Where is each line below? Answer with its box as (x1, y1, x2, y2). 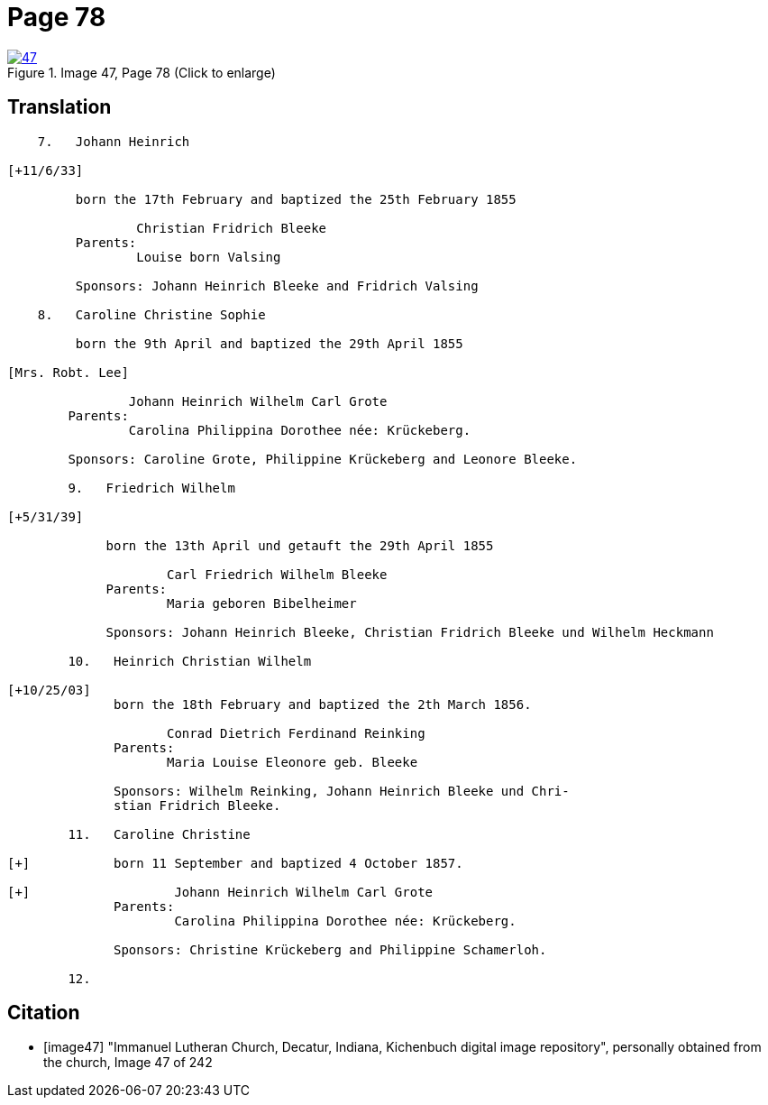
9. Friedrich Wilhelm (68, 480, 235, 495)
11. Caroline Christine (68, 826, 251, 842)
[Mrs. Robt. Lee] (7, 364, 129, 380)
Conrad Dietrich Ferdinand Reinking (167, 725, 425, 741)
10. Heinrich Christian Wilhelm (68, 653, 312, 668)
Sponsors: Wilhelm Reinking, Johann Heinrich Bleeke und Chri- (114, 783, 570, 798)
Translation (7, 96, 112, 119)
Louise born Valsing (136, 249, 281, 264)
